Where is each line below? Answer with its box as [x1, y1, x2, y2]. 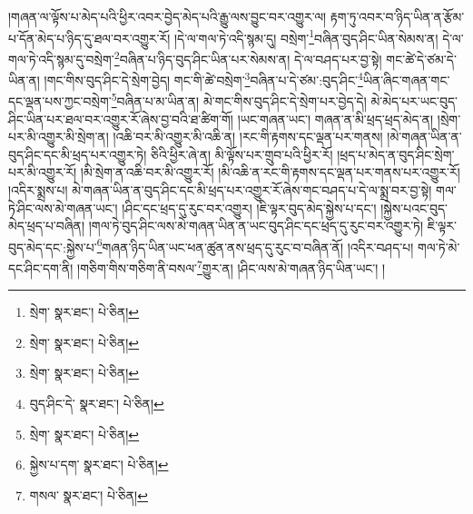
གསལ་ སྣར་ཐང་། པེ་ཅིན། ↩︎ [29, 485, 148, 504]
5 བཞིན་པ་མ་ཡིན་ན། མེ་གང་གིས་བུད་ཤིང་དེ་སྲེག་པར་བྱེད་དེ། [111, 89, 367, 110]
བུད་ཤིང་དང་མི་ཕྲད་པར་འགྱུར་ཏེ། [8, 144, 147, 163]
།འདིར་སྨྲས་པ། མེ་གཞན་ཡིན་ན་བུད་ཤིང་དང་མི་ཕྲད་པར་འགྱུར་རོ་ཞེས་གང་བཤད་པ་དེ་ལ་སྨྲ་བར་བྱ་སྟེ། [8, 180, 432, 199]
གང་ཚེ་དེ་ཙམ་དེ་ [386, 49, 457, 68]
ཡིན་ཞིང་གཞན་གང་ [362, 70, 450, 89]
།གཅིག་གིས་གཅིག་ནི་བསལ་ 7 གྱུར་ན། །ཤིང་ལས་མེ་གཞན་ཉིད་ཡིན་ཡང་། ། [77, 256, 386, 277]
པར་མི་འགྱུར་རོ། [8, 163, 77, 182]
